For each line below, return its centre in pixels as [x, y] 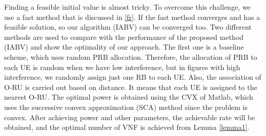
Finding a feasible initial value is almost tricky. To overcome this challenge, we [127, 7]
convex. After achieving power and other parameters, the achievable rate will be [130, 117]
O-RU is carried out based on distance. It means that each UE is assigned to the [131, 87]
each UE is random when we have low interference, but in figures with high [122, 67]
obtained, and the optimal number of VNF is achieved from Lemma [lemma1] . [127, 127]
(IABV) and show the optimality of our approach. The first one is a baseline [124, 47]
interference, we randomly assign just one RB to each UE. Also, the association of [133, 77]
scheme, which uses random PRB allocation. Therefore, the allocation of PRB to [131, 56]
